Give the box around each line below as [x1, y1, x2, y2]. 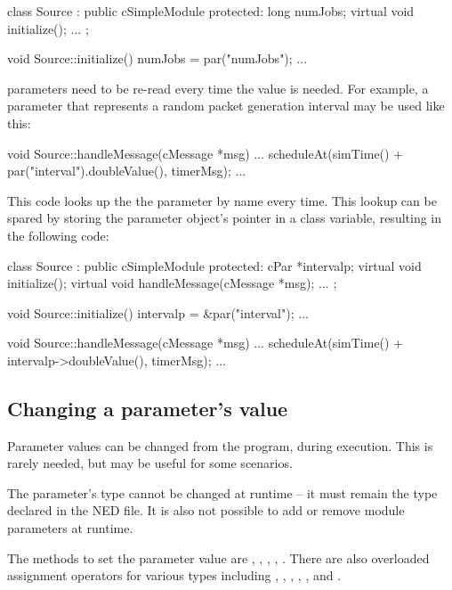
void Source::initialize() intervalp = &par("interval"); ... [7, 303, 309, 322]
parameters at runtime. [7, 519, 133, 537]
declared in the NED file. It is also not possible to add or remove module [7, 501, 405, 520]
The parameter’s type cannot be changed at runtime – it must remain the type [7, 483, 438, 502]
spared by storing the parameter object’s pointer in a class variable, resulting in [7, 209, 442, 227]
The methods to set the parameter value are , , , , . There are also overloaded [7, 548, 430, 567]
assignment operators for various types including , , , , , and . [7, 566, 342, 585]
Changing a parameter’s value [7, 394, 288, 422]
